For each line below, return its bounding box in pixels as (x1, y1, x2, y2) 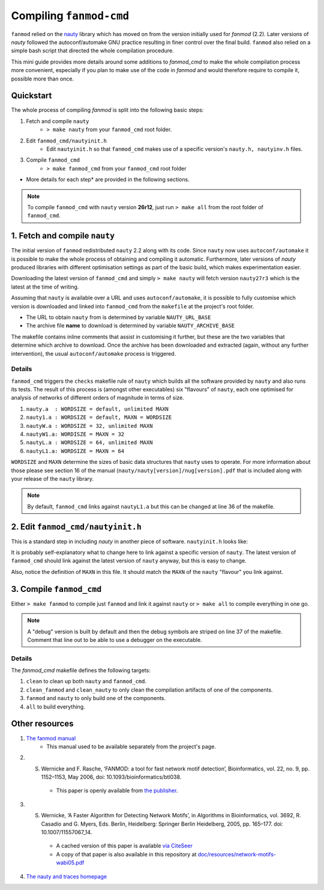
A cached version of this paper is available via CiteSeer (56, 842, 193, 850)
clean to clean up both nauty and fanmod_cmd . (26, 678, 147, 685)
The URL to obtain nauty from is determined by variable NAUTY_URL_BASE (26, 313, 211, 321)
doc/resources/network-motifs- (197, 850, 276, 858)
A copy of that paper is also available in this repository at (56, 850, 197, 858)
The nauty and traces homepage (26, 873, 107, 880)
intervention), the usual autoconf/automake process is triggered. (11, 350, 176, 357)
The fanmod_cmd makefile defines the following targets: (11, 667, 151, 674)
